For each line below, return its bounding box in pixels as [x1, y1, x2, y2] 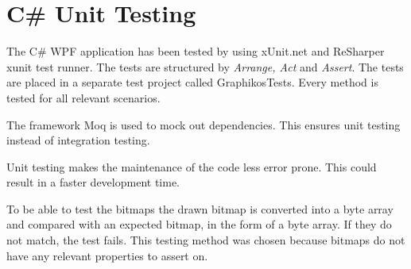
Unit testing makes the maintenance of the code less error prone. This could [6, 158, 377, 175]
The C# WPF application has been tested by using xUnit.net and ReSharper [6, 43, 385, 60]
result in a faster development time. [6, 174, 180, 190]
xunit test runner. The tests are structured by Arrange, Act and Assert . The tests [6, 58, 404, 75]
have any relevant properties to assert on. [6, 247, 208, 263]
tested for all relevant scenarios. [6, 89, 161, 106]
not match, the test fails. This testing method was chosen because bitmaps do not [6, 232, 405, 248]
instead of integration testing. [6, 132, 150, 148]
